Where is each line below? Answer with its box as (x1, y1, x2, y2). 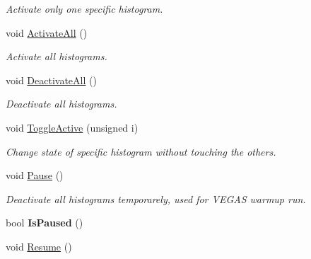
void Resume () (6, 238, 72, 253)
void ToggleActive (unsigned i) (6, 120, 139, 134)
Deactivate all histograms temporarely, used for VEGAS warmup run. (6, 191, 306, 206)
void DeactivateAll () (6, 72, 97, 87)
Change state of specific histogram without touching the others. (6, 144, 276, 159)
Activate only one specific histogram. (6, 1, 163, 16)
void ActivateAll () (6, 25, 88, 40)
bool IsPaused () (6, 215, 83, 230)
